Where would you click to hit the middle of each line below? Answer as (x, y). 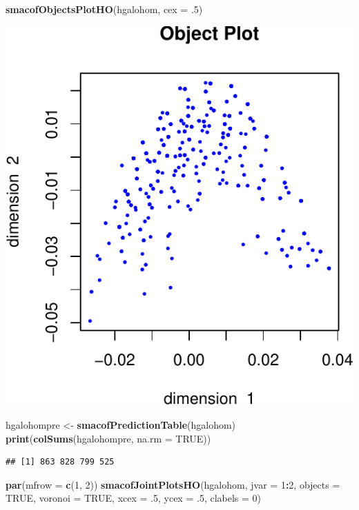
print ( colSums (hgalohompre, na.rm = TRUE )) (108, 438)
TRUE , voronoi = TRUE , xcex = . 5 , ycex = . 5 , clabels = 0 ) (134, 498)
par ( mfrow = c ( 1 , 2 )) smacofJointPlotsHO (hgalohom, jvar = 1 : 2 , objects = (173, 484)
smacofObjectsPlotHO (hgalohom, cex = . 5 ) (104, 9)
